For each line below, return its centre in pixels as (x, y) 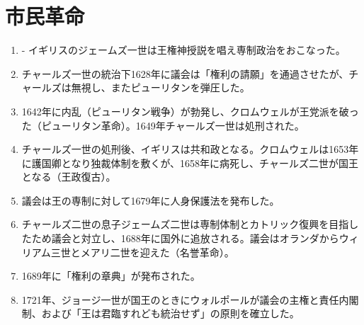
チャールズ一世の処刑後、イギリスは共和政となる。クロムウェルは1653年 (190, 149)
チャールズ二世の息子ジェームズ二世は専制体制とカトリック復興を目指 (185, 224)
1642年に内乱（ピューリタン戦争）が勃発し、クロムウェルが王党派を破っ (190, 111)
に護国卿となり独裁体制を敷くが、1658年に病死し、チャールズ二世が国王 (190, 162)
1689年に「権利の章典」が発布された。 (111, 276)
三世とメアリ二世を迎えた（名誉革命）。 (142, 252)
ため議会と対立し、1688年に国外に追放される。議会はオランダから (185, 238)
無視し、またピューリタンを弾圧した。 (160, 87)
